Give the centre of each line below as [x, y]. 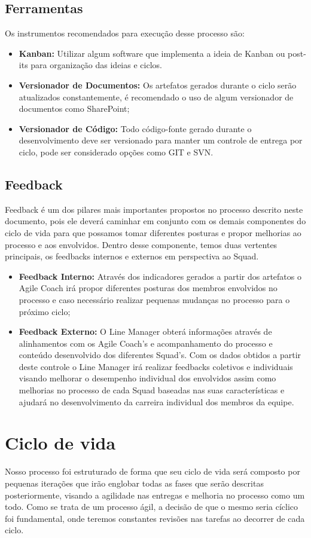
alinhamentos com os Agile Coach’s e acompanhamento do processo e [146, 343]
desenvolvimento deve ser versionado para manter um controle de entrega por [161, 140]
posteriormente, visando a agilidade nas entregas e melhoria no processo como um [155, 495]
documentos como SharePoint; [74, 108]
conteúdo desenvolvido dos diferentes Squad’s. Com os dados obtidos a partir [160, 355]
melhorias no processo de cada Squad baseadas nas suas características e [152, 390]
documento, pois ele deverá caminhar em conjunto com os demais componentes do [155, 221]
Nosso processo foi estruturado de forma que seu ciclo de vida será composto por [153, 471]
